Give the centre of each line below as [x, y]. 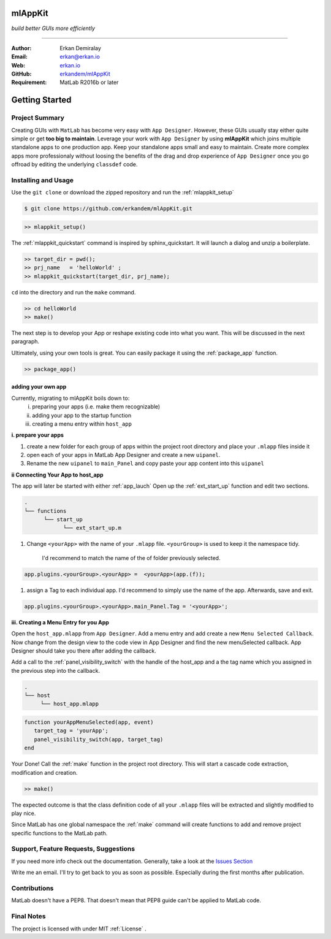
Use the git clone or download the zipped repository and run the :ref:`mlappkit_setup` [123, 193]
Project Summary [38, 118]
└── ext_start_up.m [92, 528]
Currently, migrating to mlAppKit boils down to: [70, 398]
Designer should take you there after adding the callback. [84, 651]
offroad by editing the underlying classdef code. [74, 164]
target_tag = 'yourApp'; [71, 731]
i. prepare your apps [38, 435]
